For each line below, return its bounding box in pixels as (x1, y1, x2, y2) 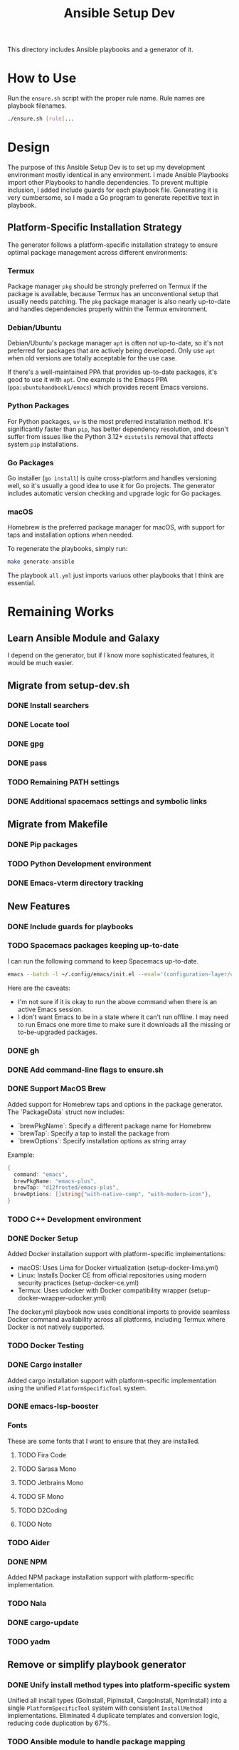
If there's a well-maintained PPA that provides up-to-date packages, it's (7, 368, 218, 376)
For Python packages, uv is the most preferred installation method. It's (7, 417, 213, 425)
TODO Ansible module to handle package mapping (7, 1736, 186, 1746)
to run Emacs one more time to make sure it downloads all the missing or (17, 1020, 231, 1028)
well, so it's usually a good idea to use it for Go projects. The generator (7, 481, 216, 490)
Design (7, 139, 51, 156)
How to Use (7, 70, 77, 86)
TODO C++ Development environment (7, 1214, 142, 1224)
